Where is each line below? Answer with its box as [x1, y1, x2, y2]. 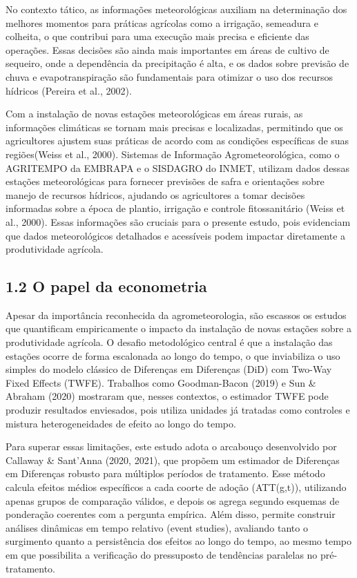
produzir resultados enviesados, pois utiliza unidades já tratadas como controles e [6, 403, 350, 417]
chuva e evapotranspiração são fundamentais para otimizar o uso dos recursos [6, 69, 334, 84]
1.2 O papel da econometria [6, 276, 207, 297]
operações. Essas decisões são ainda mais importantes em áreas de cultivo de [6, 42, 329, 57]
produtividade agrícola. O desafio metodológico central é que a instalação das [6, 335, 333, 349]
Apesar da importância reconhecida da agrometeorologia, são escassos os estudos [6, 307, 347, 322]
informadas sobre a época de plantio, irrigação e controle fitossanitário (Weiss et [6, 201, 345, 215]
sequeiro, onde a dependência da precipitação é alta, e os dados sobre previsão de [6, 56, 349, 70]
